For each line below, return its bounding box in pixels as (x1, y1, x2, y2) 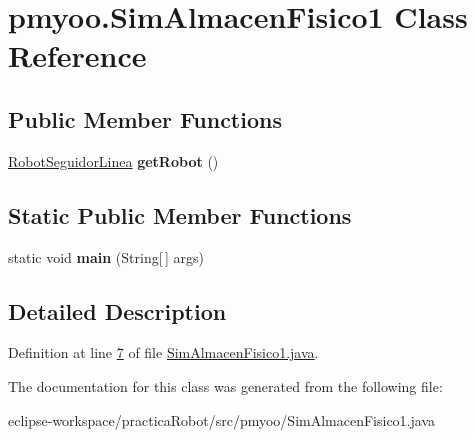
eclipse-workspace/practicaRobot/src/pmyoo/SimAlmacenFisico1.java (8, 409, 436, 430)
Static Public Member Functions (8, 199, 352, 230)
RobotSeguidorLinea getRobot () (8, 150, 219, 171)
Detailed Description (8, 295, 227, 326)
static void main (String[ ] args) (8, 246, 204, 267)
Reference (8, 35, 147, 76)
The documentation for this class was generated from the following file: (8, 375, 443, 396)
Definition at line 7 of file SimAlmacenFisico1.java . (8, 342, 319, 363)
